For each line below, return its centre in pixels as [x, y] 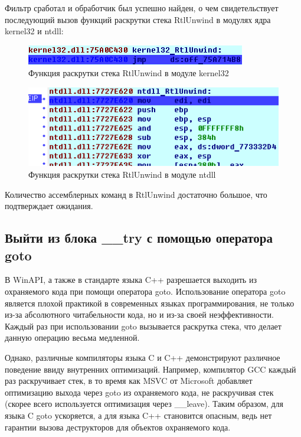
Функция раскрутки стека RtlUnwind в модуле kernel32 [129, 73]
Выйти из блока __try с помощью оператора [139, 238]
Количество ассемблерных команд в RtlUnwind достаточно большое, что [136, 194]
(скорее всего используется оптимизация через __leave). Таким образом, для [144, 404]
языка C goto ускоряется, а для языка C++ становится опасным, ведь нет [138, 415]
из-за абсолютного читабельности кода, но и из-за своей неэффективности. [139, 314]
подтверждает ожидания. [49, 206]
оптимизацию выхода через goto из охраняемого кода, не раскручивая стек [139, 392]
